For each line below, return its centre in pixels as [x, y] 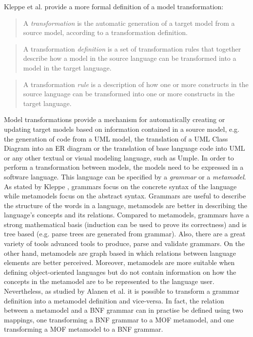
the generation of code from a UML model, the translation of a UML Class [116, 138]
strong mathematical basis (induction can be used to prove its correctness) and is [125, 224]
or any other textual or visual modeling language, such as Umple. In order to [119, 157]
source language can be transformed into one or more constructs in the [129, 94]
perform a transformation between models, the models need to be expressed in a [124, 167]
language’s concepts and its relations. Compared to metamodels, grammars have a [127, 215]
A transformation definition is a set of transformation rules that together [132, 48]
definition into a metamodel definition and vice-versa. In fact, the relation [114, 300]
